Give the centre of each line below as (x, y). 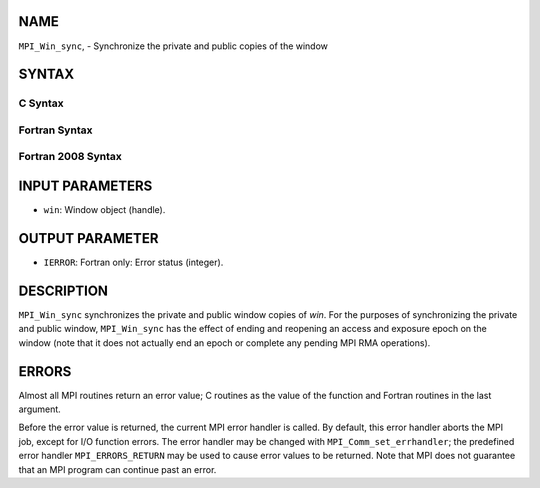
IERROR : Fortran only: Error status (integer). (133, 262)
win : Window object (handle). (104, 210)
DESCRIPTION (63, 290)
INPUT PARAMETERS (85, 186)
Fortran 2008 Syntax (70, 157)
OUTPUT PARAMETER (88, 238)
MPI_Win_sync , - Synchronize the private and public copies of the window (173, 46)
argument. (40, 409)
